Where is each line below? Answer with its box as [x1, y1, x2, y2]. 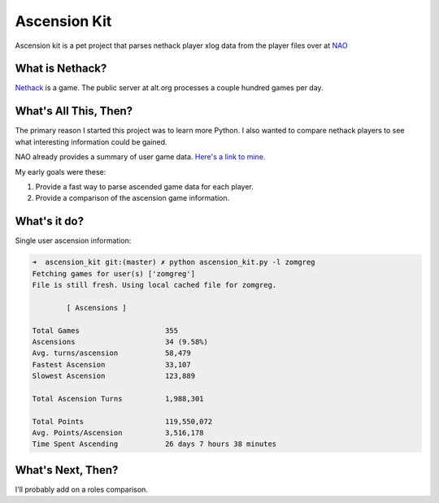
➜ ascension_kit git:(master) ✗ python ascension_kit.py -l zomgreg [32, 258, 315, 267]
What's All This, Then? [15, 104, 133, 118]
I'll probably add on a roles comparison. [15, 484, 148, 494]
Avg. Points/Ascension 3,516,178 [32, 428, 204, 438]
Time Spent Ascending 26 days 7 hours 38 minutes [32, 440, 277, 449]
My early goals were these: [15, 167, 106, 176]
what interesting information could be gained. [15, 137, 167, 146]
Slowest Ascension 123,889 [32, 371, 195, 381]
